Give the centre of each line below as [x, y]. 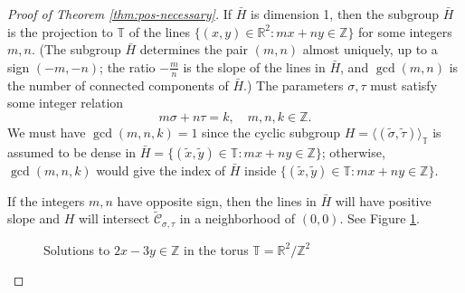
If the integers [46, 200]
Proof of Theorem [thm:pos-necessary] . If [120, 14]
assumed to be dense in [72, 151]
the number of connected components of [118, 85]
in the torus [216, 249]
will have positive [383, 200]
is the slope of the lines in [254, 66]
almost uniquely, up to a [370, 49]
